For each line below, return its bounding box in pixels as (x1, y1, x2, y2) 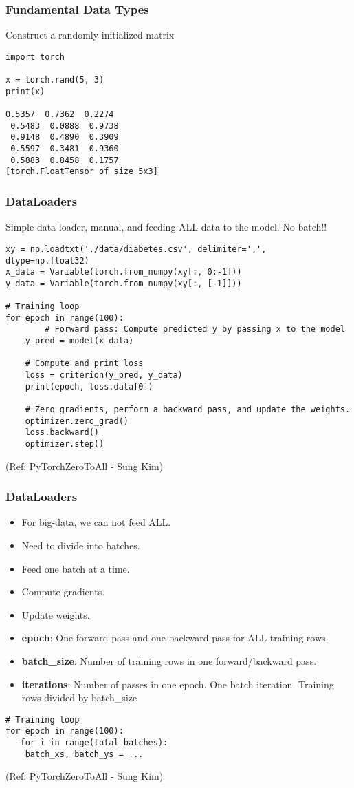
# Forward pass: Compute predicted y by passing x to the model (45, 324, 345, 334)
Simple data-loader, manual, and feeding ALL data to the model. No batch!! (5, 220, 327, 234)
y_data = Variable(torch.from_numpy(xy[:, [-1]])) (5, 278, 242, 288)
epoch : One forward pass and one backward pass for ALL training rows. (21, 630, 329, 645)
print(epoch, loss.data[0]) (25, 381, 153, 392)
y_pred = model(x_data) (25, 336, 134, 346)
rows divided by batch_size (21, 690, 137, 705)
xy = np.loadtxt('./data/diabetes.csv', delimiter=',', (5, 244, 267, 254)
